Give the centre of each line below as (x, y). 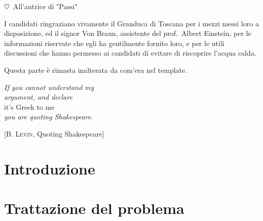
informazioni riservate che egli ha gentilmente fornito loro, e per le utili (114, 43)
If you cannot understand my (49, 87)
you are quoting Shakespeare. (49, 117)
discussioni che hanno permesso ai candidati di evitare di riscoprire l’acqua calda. (130, 53)
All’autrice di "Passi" (45, 6)
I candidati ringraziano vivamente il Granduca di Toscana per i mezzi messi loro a (131, 23)
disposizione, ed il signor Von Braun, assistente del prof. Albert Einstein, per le (128, 33)
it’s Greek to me (29, 106)
